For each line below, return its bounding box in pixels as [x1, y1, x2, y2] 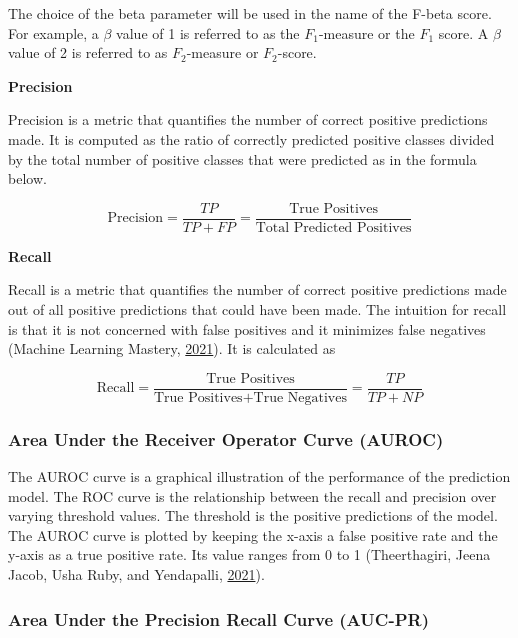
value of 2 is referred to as [8, 42, 168, 63]
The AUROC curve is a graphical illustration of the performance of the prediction [8, 466, 511, 487]
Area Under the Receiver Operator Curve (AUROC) [8, 426, 444, 451]
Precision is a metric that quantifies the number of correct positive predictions [8, 109, 488, 130]
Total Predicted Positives [255, 220, 412, 235]
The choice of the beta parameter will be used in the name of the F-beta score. [8, 3, 492, 23]
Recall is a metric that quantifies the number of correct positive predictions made [8, 279, 507, 300]
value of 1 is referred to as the [116, 22, 300, 43]
